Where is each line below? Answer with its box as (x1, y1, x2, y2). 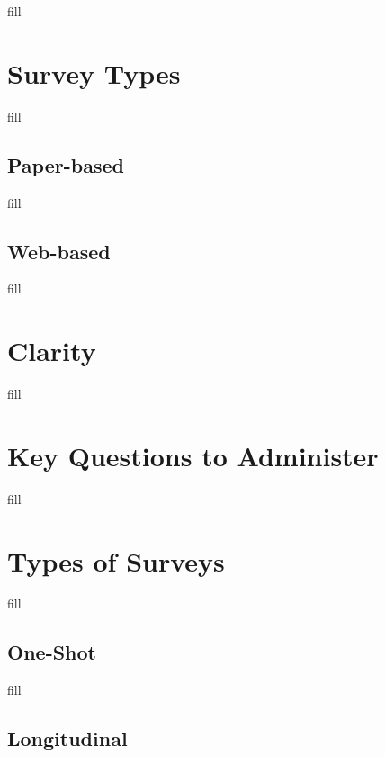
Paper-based (7, 150, 124, 178)
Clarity (7, 332, 96, 369)
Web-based (7, 237, 111, 265)
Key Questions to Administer (7, 437, 379, 473)
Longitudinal (7, 725, 128, 752)
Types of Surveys (7, 542, 225, 579)
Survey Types (7, 54, 181, 91)
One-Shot (7, 638, 96, 666)
